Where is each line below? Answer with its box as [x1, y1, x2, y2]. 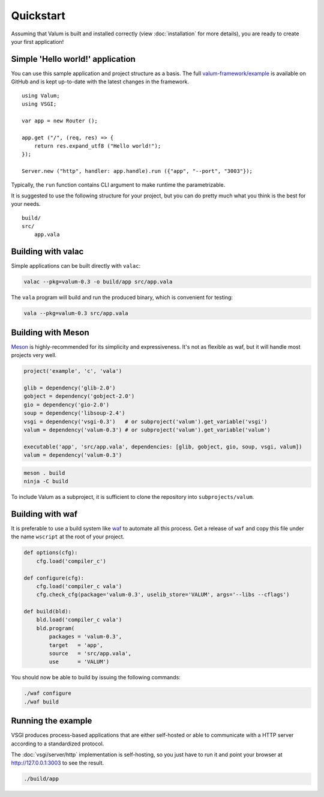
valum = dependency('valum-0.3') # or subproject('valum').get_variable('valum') [23, 426, 271, 433]
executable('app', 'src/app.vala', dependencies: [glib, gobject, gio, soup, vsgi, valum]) [23, 443, 302, 450]
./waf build [23, 698, 59, 705]
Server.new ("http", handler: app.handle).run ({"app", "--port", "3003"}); [22, 168, 253, 175]
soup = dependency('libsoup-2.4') [23, 410, 125, 417]
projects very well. [11, 352, 57, 359]
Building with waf [11, 509, 78, 519]
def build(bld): [23, 608, 72, 615]
